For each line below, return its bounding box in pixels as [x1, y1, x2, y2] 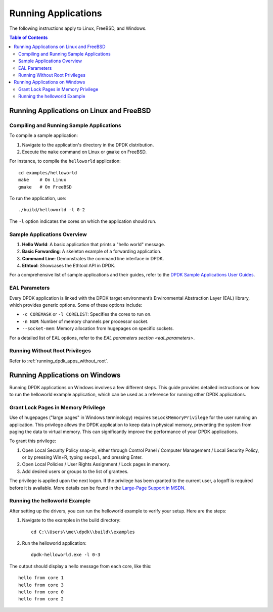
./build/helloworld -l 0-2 [18, 207, 85, 213]
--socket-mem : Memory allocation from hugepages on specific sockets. [22, 325, 174, 332]
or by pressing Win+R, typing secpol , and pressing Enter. [22, 454, 143, 460]
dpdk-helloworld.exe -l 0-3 [31, 552, 101, 558]
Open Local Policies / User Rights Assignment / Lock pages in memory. [22, 461, 170, 467]
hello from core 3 [18, 582, 64, 588]
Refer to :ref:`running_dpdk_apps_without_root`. [9, 358, 109, 364]
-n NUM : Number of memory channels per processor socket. [22, 318, 149, 324]
